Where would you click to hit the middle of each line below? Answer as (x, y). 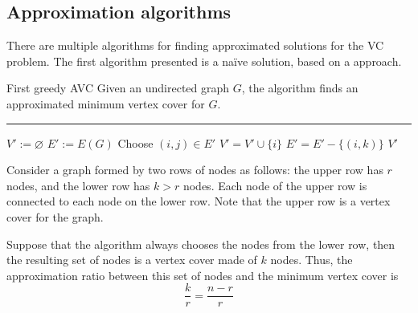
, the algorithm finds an (300, 88)
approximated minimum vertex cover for (106, 103)
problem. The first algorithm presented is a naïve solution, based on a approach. (204, 61)
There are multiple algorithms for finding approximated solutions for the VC (195, 45)
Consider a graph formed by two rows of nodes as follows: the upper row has (195, 170)
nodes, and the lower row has (78, 185)
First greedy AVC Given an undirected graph (118, 88)
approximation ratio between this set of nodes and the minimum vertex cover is (203, 275)
